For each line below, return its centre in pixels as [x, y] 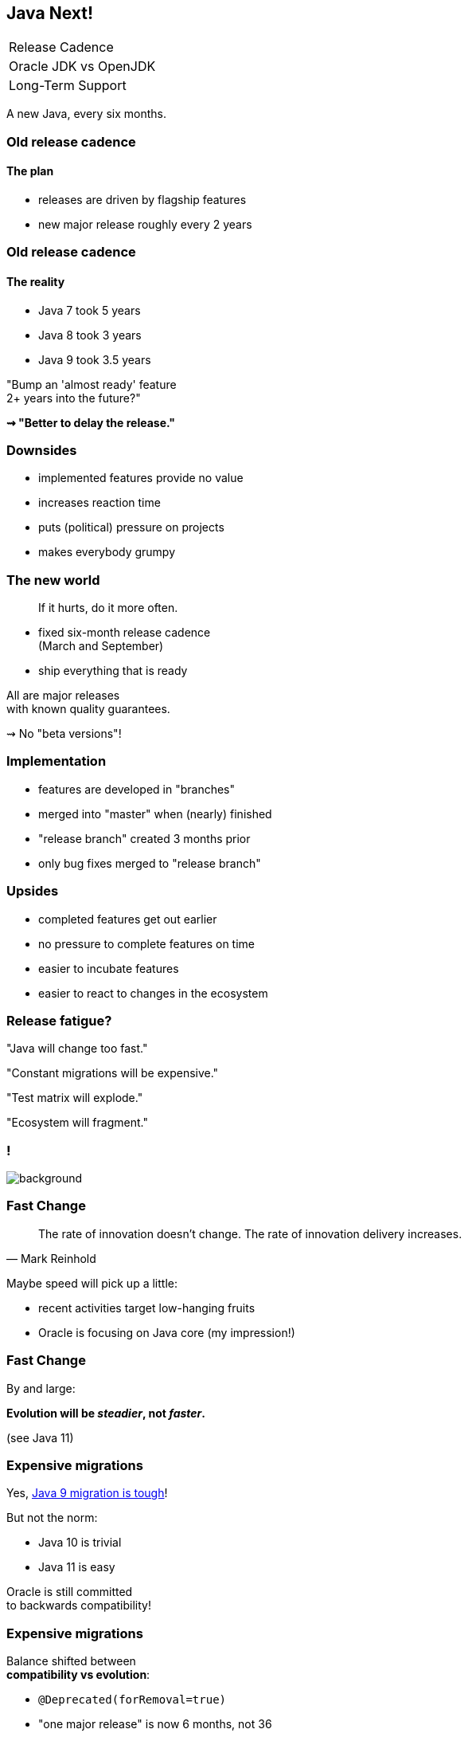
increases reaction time [99, 503]
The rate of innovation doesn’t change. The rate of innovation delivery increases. [250, 1233]
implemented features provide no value [141, 478]
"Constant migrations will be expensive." [113, 1073]
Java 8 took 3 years [90, 335]
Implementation [57, 761]
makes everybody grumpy [107, 552]
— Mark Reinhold [51, 1258]
